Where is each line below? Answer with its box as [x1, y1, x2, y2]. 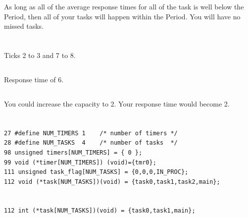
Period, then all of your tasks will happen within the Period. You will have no [4, 11, 241, 21]
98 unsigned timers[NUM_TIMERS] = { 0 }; [4, 149, 143, 156]
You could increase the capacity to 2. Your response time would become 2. [4, 98, 230, 109]
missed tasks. [4, 21, 44, 31]
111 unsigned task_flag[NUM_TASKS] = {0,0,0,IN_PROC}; [4, 168, 189, 176]
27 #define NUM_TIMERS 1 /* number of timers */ [4, 129, 178, 137]
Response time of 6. [4, 74, 64, 84]
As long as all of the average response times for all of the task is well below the [4, 1, 244, 11]
